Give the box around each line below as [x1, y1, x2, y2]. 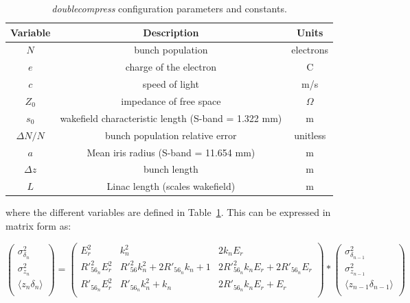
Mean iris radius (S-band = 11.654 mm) [87, 145, 255, 159]
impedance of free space [121, 93, 221, 108]
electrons [291, 43, 329, 57]
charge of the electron [125, 60, 216, 74]
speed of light [142, 77, 199, 91]
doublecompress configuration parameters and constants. [52, 1, 287, 15]
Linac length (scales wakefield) [106, 179, 236, 193]
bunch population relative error [105, 128, 237, 142]
